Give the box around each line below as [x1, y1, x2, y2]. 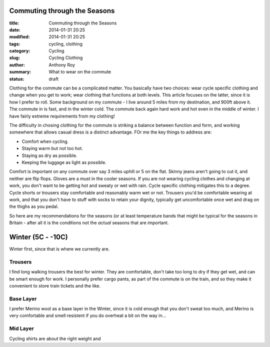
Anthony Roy [48, 61, 75, 67]
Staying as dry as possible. [21, 152, 77, 158]
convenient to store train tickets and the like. [9, 282, 101, 288]
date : [9, 26, 20, 32]
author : [9, 61, 25, 67]
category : [9, 48, 30, 54]
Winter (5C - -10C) [9, 232, 68, 241]
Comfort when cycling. [21, 138, 69, 144]
